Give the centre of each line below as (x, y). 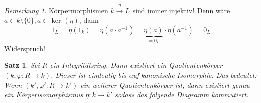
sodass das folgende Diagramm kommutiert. (182, 95)
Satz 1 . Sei (22, 65)
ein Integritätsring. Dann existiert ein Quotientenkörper (136, 65)
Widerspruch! (25, 48)
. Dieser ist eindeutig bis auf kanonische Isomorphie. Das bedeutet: (154, 75)
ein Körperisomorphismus (44, 95)
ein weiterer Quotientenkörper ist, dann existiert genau (165, 85)
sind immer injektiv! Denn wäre (181, 10)
